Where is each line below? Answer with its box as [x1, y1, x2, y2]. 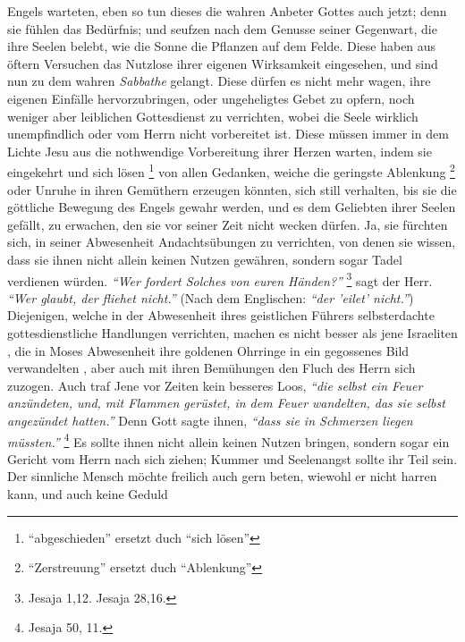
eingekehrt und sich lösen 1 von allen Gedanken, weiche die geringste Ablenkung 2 [7, 160, 455, 181]
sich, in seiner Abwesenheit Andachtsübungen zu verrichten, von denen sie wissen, [7, 232, 456, 251]
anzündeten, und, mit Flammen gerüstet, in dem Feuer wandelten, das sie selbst [7, 393, 445, 412]
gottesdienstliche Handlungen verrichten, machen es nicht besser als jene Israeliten [7, 324, 458, 342]
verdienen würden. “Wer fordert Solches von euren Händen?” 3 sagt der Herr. [7, 268, 433, 290]
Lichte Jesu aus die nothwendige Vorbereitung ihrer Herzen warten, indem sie [7, 141, 432, 160]
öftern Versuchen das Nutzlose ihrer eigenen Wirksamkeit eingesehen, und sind [7, 54, 438, 72]
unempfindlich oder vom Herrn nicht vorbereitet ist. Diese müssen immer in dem [7, 124, 449, 143]
